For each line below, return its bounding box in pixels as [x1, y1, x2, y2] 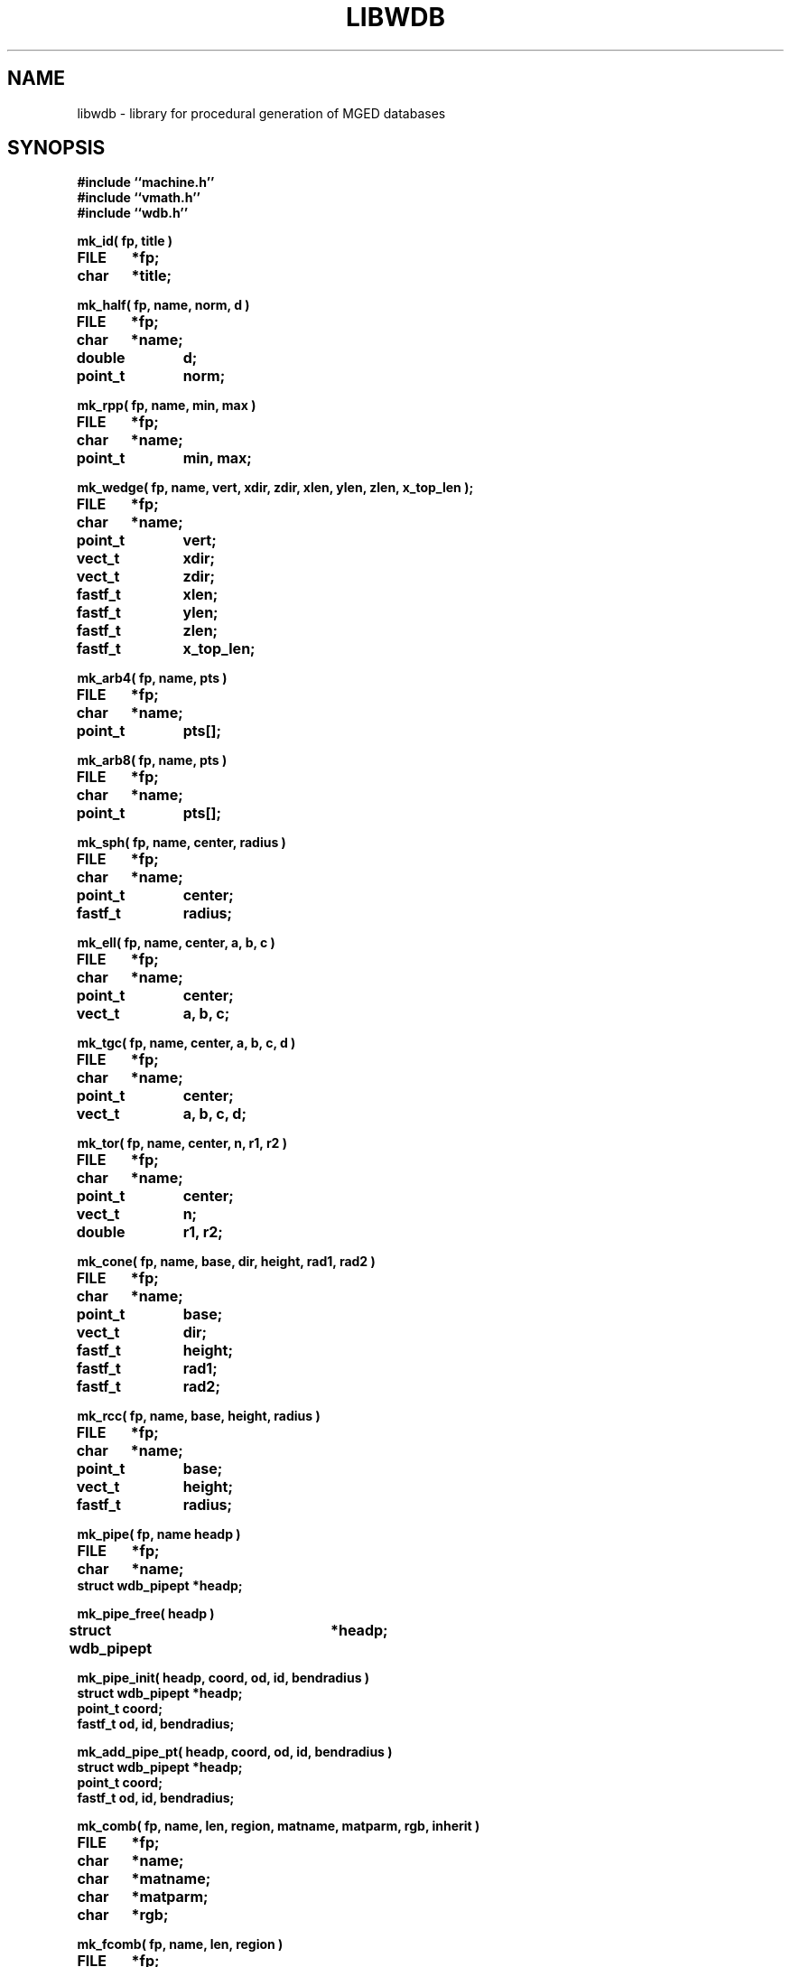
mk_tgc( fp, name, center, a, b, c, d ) [77, 1035, 296, 1051]
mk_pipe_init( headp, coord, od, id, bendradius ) [77, 1670, 370, 1686]
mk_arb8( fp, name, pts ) [77, 752, 228, 769]
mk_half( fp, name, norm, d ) [77, 297, 250, 313]
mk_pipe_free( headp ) [77, 1606, 215, 1622]
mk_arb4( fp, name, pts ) [77, 670, 228, 686]
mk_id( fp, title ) [77, 233, 173, 249]
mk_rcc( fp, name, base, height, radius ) [77, 1408, 321, 1424]
